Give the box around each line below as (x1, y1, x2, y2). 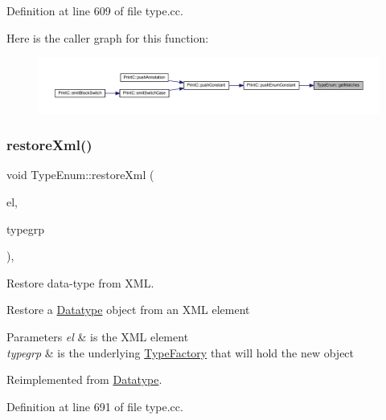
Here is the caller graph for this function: (6, 29, 209, 46)
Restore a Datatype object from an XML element (6, 301, 250, 318)
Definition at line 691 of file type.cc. (6, 398, 183, 414)
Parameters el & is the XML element (6, 328, 189, 345)
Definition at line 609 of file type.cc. (6, 2, 183, 18)
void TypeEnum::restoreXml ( (6, 166, 154, 183)
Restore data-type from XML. (6, 274, 154, 291)
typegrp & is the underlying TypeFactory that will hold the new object (6, 344, 355, 361)
